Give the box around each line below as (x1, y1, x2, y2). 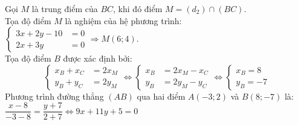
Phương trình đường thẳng (5, 89, 104, 102)
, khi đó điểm (113, 2, 163, 14)
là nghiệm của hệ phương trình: (65, 14, 182, 27)
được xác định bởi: (63, 52, 132, 65)
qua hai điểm (137, 89, 186, 102)
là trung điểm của (31, 2, 98, 14)
